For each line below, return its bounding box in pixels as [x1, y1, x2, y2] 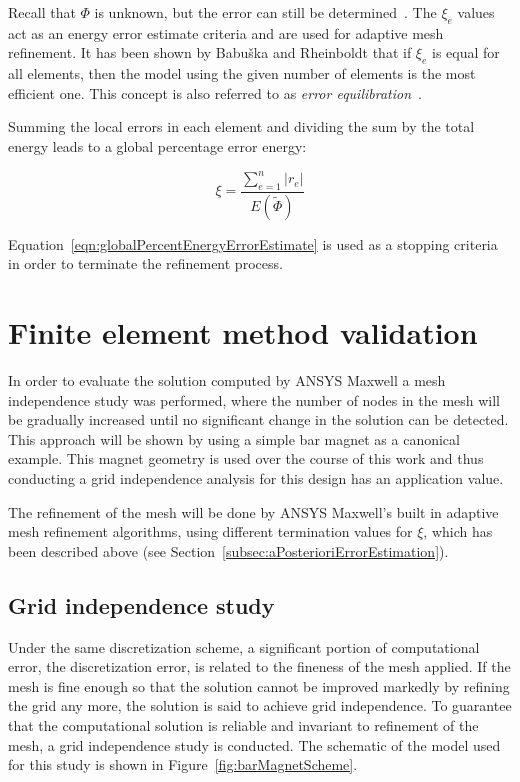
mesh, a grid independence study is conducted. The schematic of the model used [8, 734, 501, 755]
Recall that [8, 2, 76, 22]
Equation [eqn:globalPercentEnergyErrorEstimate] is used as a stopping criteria [8, 233, 498, 254]
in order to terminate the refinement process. [8, 253, 283, 274]
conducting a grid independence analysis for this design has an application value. [8, 468, 504, 489]
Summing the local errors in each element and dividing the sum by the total [8, 116, 475, 137]
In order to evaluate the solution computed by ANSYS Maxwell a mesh [8, 370, 446, 391]
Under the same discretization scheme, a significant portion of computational [8, 636, 480, 657]
